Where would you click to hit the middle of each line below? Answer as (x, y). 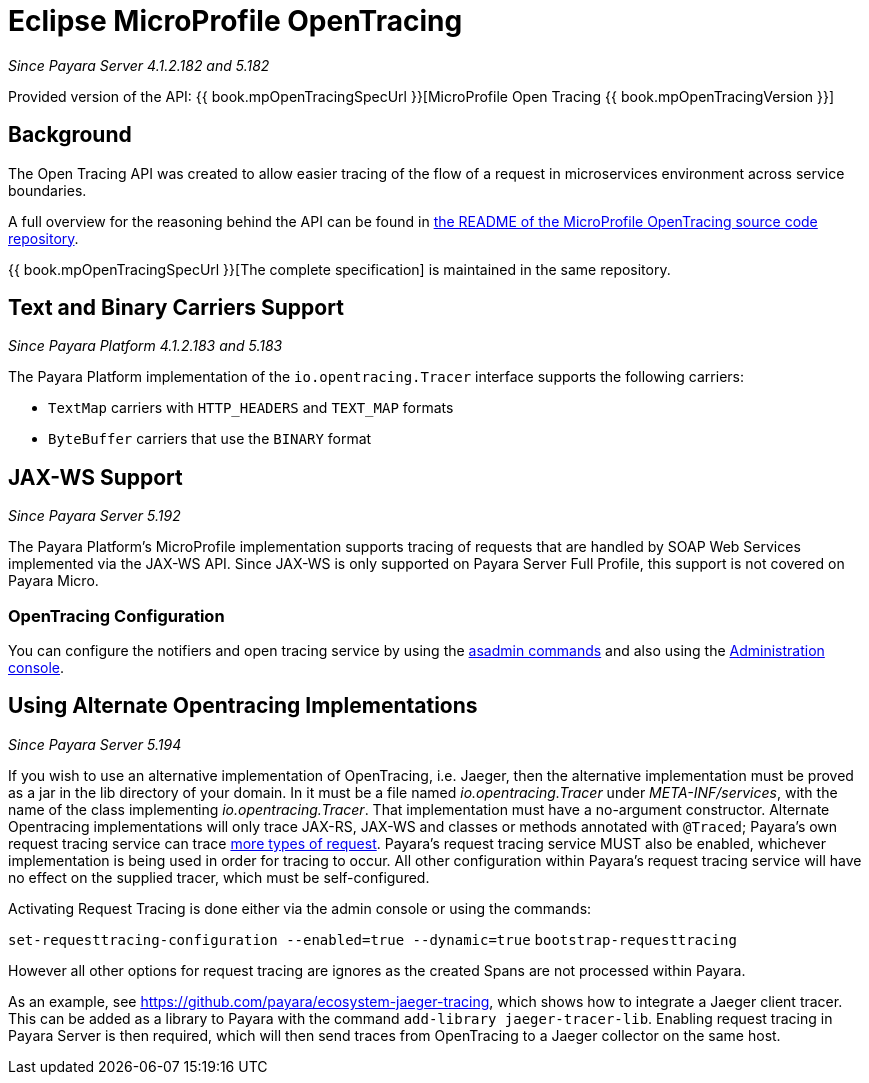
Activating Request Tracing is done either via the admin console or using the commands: (300, 908)
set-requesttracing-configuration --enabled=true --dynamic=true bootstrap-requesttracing (372, 939)
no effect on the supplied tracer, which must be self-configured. (219, 877)
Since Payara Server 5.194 (95, 744)
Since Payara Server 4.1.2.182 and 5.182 (139, 65)
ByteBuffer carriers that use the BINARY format (210, 439)
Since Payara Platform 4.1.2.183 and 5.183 (145, 346)
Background (70, 135)
